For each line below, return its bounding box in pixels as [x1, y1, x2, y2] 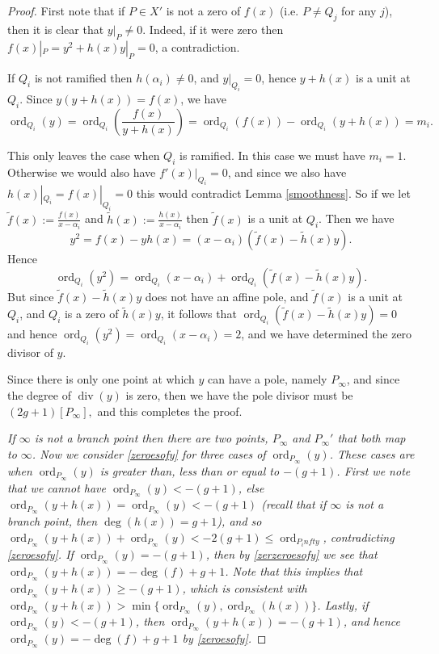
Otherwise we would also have [7, 163, 156, 180]
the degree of [7, 387, 71, 404]
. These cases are [329, 445, 415, 462]
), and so [217, 513, 262, 530]
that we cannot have [7, 479, 106, 496]
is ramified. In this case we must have [179, 146, 365, 163]
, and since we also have [227, 163, 347, 180]
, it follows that [160, 305, 237, 322]
